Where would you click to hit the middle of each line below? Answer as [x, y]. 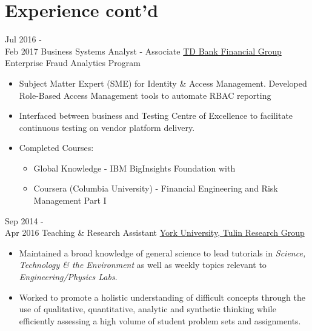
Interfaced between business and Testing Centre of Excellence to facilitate [156, 115]
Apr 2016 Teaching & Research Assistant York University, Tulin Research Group [155, 232]
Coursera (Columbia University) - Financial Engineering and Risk [156, 188]
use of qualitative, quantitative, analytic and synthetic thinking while [148, 309]
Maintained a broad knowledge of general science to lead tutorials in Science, [162, 252]
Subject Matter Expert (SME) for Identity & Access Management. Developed [163, 83]
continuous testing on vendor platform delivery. [107, 127]
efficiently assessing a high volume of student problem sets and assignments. [160, 320]
